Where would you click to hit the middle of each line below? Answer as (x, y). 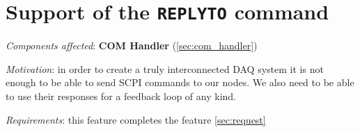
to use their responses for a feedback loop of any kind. (121, 96)
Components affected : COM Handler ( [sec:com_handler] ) (132, 46)
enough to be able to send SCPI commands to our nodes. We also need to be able (180, 82)
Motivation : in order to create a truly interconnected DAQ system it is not (165, 68)
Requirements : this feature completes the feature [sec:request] (136, 119)
